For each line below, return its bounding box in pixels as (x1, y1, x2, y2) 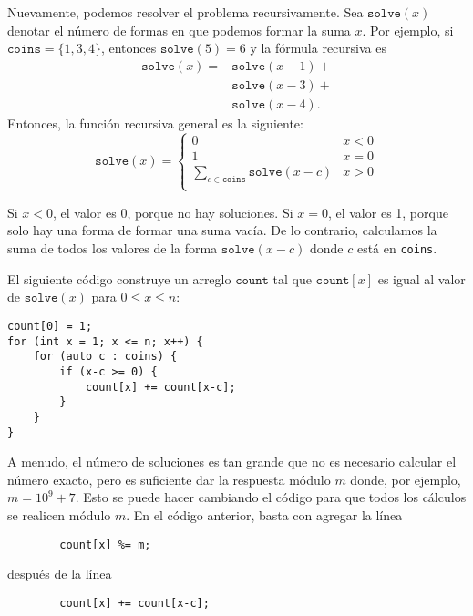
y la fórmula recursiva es (250, 38, 387, 57)
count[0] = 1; (7, 319, 93, 333)
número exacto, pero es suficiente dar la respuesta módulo (7, 469, 331, 488)
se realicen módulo (7, 505, 111, 524)
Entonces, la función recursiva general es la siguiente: (7, 113, 303, 132)
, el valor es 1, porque (327, 202, 448, 221)
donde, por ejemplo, (350, 469, 461, 488)
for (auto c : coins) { (33, 350, 178, 364)
